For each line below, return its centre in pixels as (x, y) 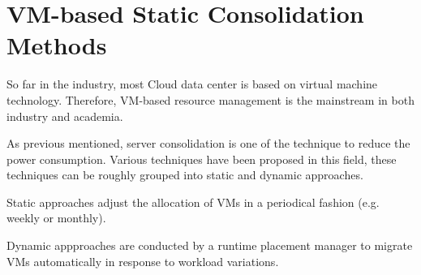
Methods (57, 45)
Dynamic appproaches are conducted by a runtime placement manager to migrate (210, 245)
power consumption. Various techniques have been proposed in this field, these (202, 159)
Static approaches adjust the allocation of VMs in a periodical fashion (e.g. (193, 202)
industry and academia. (65, 116)
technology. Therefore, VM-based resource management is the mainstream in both (210, 99)
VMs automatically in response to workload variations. (143, 261)
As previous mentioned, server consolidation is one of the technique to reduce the (208, 143)
